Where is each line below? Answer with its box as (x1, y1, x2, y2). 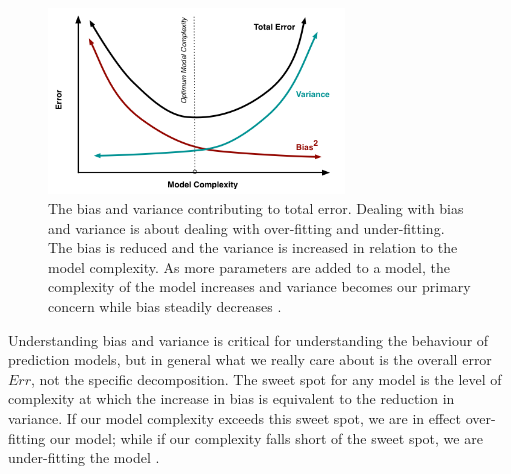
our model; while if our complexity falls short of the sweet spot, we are (50, 427, 483, 448)
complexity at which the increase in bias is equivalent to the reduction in (8, 388, 455, 409)
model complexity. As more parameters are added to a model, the (48, 256, 450, 277)
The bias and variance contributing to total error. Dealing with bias (48, 197, 464, 218)
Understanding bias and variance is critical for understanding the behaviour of (8, 329, 489, 350)
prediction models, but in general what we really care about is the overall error (8, 349, 492, 370)
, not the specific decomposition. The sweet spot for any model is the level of (31, 368, 502, 389)
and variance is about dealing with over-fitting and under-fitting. (48, 217, 445, 238)
